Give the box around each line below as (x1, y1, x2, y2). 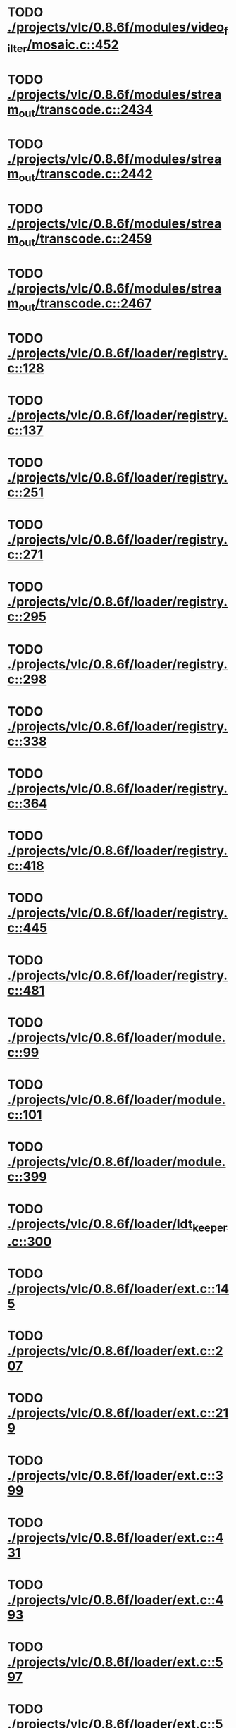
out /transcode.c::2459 (18, 231, 153, 249)
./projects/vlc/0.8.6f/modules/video (7, 19, 225, 35)
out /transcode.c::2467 (18, 295, 152, 314)
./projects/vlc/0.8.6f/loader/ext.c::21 (7, 1405, 229, 1421)
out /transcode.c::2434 (18, 102, 154, 120)
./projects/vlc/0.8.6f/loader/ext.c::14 (7, 1281, 230, 1297)
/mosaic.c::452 (27, 37, 119, 53)
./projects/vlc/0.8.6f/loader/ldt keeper (7, 1216, 228, 1234)
